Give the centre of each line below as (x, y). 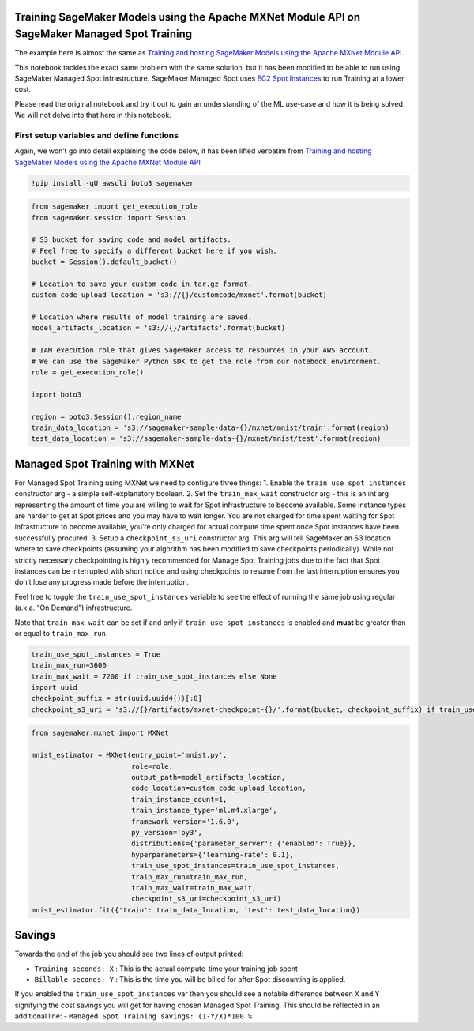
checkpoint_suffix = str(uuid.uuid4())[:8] (117, 698)
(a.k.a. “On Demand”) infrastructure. (73, 608)
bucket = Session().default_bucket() (104, 262)
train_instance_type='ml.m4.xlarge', (204, 811)
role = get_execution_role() (88, 373)
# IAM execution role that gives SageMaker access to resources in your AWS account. (202, 350)
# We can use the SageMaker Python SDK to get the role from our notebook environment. (206, 361)
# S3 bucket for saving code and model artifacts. (132, 240)
